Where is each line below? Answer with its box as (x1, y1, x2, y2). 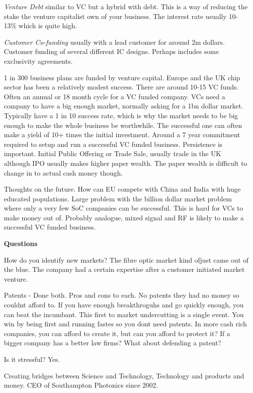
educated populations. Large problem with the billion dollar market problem (4, 193, 232, 203)
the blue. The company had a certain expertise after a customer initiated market (4, 264, 245, 274)
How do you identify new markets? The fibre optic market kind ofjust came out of (4, 254, 249, 265)
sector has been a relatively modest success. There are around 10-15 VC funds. (4, 82, 239, 92)
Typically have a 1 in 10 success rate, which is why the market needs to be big (4, 110, 238, 120)
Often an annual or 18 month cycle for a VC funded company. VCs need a (4, 91, 225, 101)
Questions (4, 238, 37, 249)
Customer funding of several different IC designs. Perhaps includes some (4, 46, 219, 56)
